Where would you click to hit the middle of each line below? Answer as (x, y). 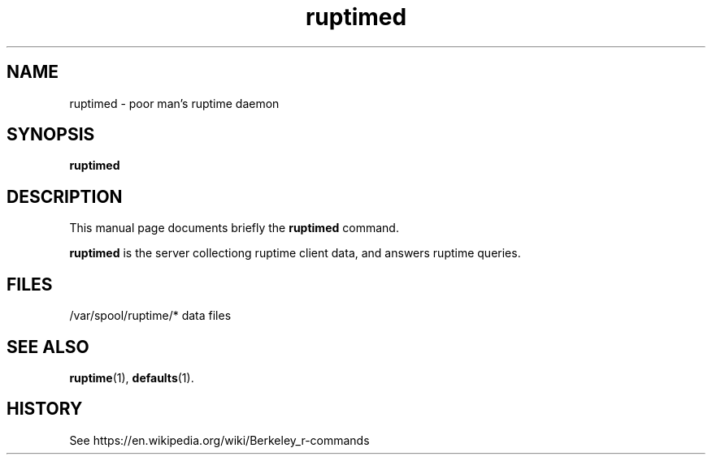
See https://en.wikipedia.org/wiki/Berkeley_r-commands (219, 440)
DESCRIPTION (65, 196)
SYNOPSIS (51, 135)
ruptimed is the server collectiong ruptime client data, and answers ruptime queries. (295, 253)
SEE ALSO (48, 347)
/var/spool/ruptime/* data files (150, 316)
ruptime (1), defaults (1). (132, 377)
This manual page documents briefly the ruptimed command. (234, 228)
